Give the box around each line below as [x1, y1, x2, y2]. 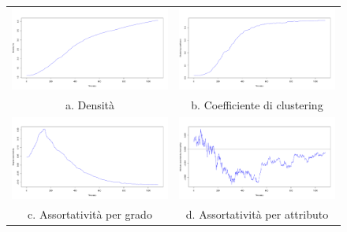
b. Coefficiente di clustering [191, 97, 323, 113]
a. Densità [65, 97, 115, 113]
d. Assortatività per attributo [185, 205, 329, 222]
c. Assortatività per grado [28, 205, 152, 222]
